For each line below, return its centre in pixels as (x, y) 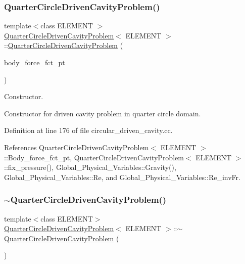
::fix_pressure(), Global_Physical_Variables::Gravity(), (90, 167)
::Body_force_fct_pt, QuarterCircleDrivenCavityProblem (94, 157)
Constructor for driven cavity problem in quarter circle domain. (103, 113)
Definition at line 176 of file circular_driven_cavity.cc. (88, 130)
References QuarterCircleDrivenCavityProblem (77, 147)
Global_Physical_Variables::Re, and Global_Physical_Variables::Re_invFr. (122, 177)
